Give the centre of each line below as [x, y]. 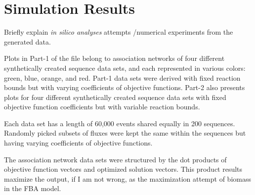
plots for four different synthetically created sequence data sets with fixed [115, 97]
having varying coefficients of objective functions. [78, 143]
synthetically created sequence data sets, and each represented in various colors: [125, 68]
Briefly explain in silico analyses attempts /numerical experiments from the [119, 32]
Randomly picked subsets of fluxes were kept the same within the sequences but [125, 133]
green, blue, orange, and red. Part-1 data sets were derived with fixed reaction [122, 77]
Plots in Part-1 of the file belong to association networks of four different [114, 58]
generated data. [27, 41]
